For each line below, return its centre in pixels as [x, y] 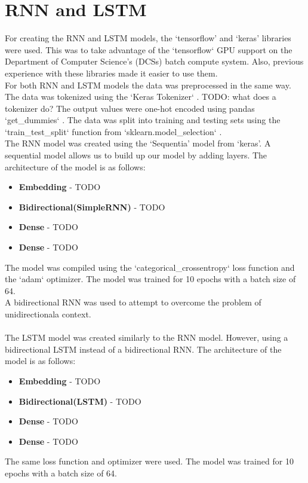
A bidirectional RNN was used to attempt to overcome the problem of [133, 302]
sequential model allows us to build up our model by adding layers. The [136, 155]
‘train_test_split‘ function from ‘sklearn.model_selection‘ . [113, 131]
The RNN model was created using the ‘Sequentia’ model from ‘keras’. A [138, 143]
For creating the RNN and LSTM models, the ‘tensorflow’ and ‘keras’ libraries [148, 38]
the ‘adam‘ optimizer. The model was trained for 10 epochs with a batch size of [150, 279]
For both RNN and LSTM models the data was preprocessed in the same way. [148, 85]
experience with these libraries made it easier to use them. [111, 73]
